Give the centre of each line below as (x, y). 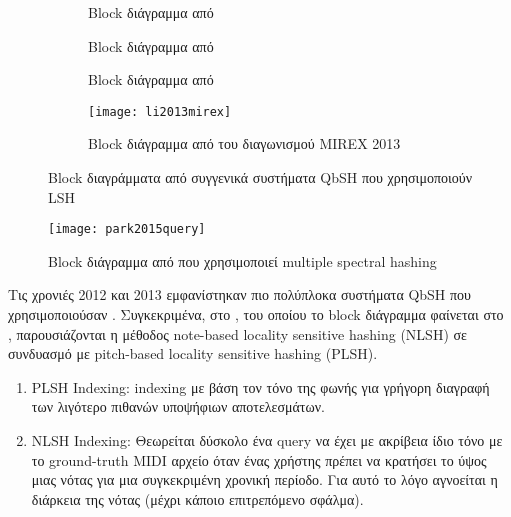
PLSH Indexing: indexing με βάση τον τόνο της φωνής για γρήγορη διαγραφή (260, 386)
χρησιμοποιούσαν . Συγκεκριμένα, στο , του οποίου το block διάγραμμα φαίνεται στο (256, 314)
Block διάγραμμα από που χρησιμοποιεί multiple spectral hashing (242, 260)
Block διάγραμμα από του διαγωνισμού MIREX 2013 (244, 143)
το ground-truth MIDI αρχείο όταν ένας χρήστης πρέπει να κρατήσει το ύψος (259, 459)
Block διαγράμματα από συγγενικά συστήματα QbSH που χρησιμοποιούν (260, 177)
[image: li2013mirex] (160, 111)
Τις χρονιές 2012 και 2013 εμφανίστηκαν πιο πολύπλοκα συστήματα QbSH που (240, 294)
